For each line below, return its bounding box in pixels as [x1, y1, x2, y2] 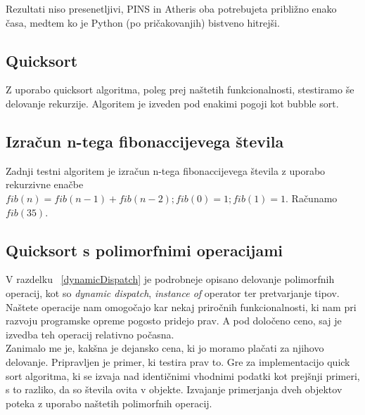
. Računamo [286, 190, 338, 205]
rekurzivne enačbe [6, 177, 84, 192]
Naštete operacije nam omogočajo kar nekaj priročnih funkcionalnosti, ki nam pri [6, 299, 357, 314]
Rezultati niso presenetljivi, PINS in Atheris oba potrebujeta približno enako [6, 1, 337, 15]
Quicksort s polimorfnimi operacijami [6, 239, 283, 261]
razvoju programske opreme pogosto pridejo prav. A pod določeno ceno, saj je [6, 313, 342, 328]
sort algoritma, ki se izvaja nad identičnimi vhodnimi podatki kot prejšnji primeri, [6, 368, 360, 383]
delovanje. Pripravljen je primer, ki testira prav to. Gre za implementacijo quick [6, 354, 350, 369]
